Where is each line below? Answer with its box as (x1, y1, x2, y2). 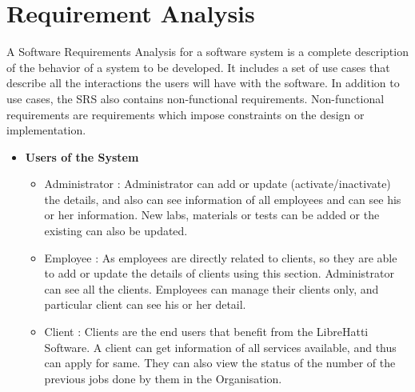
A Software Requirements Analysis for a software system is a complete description (6, 43, 409, 60)
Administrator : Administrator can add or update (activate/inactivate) (44, 175, 391, 192)
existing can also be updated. (44, 222, 188, 239)
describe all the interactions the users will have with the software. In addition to (6, 74, 400, 91)
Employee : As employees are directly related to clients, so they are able (44, 249, 397, 266)
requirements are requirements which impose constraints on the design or (6, 106, 365, 122)
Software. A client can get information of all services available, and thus (44, 338, 397, 355)
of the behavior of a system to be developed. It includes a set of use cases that (6, 58, 390, 75)
